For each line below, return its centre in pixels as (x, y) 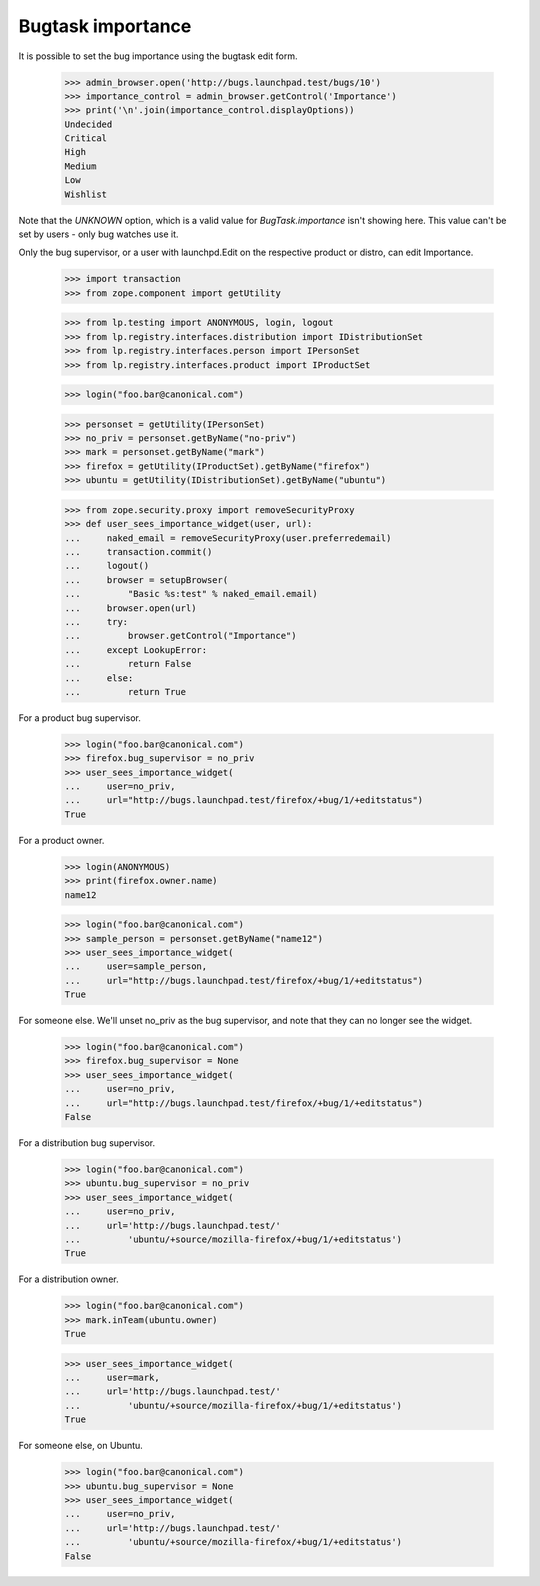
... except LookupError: (136, 649)
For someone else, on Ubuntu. (81, 1446)
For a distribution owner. (68, 1279)
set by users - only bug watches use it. (98, 234)
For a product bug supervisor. (80, 717)
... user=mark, (112, 1378)
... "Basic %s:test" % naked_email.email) (191, 594)
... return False (128, 664)
